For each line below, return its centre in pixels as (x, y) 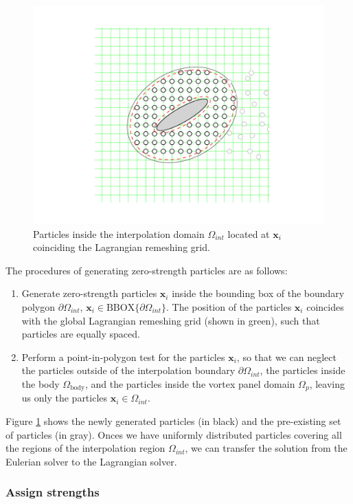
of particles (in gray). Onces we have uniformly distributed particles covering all (174, 434)
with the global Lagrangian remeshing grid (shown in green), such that (171, 320)
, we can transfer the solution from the (266, 448)
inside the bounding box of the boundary (258, 293)
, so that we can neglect (286, 357)
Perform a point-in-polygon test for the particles (123, 357)
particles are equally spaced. (81, 334)
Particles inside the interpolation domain (119, 233)
